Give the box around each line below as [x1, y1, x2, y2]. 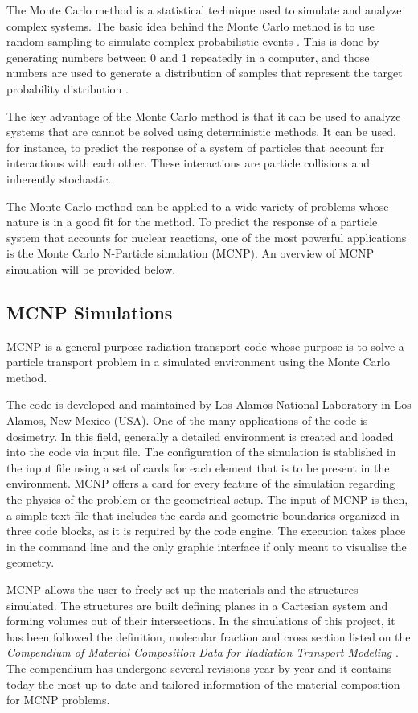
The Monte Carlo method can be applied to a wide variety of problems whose [6, 197, 389, 214]
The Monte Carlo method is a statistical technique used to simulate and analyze [6, 2, 402, 18]
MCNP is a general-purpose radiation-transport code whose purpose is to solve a [6, 337, 404, 354]
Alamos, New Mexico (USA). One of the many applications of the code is [6, 412, 368, 429]
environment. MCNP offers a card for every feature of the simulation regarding [6, 475, 395, 492]
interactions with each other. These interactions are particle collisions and [6, 155, 371, 171]
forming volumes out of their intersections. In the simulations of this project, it [6, 612, 395, 629]
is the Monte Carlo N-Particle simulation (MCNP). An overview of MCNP [6, 245, 375, 262]
